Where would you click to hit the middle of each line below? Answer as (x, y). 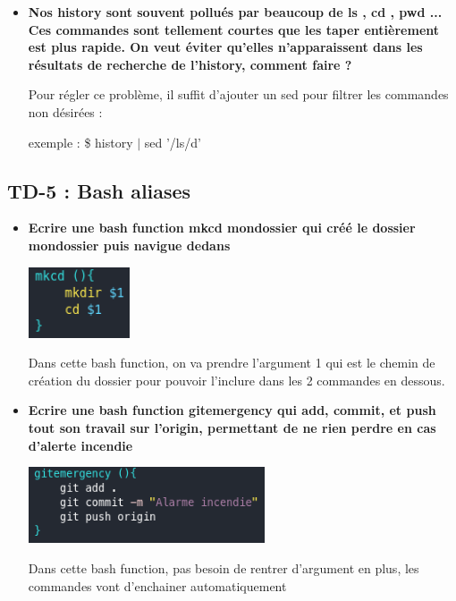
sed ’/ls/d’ (173, 142)
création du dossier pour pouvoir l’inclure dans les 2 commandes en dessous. (236, 380)
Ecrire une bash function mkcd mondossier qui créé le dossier (222, 228)
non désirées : (65, 111)
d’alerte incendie (80, 445)
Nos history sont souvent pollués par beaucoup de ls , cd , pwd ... (235, 12)
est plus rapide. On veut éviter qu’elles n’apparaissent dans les (225, 47)
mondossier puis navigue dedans (129, 245)
